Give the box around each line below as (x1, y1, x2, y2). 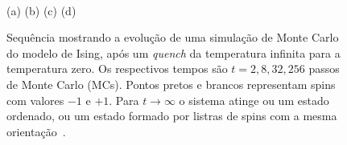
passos (308, 60, 340, 77)
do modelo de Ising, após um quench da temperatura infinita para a (6, 44, 341, 61)
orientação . (6, 123, 66, 139)
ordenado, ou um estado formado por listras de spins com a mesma (6, 107, 337, 124)
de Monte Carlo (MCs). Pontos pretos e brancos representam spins (6, 75, 336, 92)
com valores (6, 91, 64, 108)
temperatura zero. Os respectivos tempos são (6, 60, 228, 77)
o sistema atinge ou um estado (179, 91, 329, 108)
